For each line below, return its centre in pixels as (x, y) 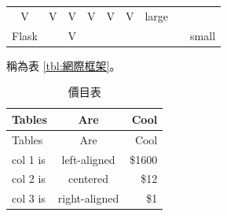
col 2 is (29, 179)
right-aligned (88, 198)
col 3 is (29, 198)
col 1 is (29, 159)
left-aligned (88, 159)
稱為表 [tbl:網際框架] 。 (64, 65)
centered (89, 179)
